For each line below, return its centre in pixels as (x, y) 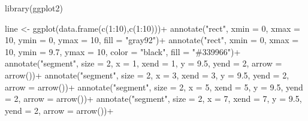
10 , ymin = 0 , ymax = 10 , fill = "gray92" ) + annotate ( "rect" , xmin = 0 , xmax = (152, 40)
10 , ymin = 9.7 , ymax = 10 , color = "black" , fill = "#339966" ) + (123, 51)
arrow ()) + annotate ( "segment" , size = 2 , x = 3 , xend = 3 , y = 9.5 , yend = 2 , (147, 75)
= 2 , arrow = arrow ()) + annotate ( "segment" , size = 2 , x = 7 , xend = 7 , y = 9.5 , (153, 99)
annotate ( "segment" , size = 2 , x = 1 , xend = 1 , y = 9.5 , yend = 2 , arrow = (144, 63)
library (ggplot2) (34, 8)
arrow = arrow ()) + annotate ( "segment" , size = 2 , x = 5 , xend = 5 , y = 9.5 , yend (154, 87)
